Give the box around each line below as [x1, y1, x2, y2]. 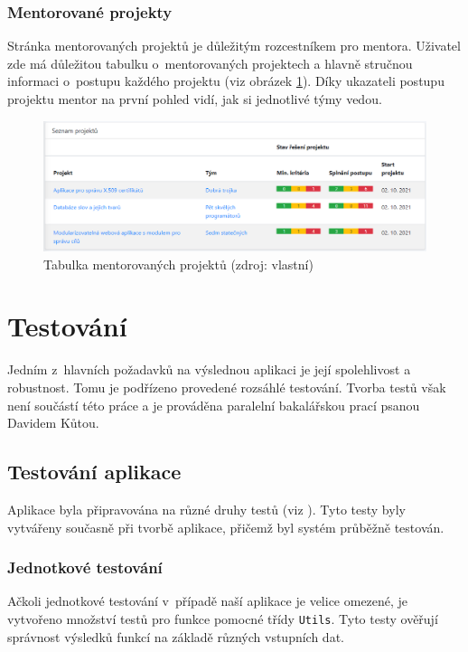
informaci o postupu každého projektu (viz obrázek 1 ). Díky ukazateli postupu [7, 71, 445, 90]
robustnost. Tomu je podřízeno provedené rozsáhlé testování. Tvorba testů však [7, 378, 446, 396]
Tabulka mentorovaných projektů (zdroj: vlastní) [43, 254, 314, 273]
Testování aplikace [7, 458, 182, 486]
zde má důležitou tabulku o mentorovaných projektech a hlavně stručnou [7, 53, 413, 72]
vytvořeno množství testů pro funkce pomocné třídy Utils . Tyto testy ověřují [7, 609, 438, 628]
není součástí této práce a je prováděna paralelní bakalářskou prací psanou [7, 395, 420, 414]
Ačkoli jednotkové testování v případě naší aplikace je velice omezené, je [7, 591, 408, 610]
